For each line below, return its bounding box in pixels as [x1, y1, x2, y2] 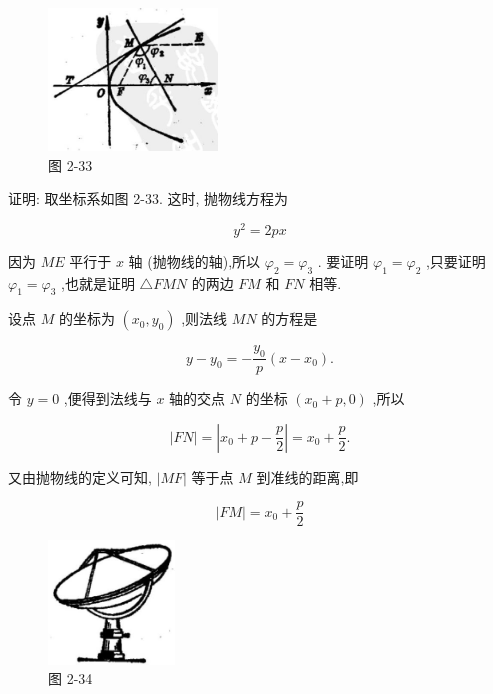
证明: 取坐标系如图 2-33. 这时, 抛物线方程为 [8, 188, 288, 209]
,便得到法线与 [63, 388, 152, 409]
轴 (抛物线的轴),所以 [128, 250, 261, 271]
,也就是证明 [61, 272, 135, 293]
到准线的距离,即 [256, 466, 359, 487]
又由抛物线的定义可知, [8, 466, 152, 487]
